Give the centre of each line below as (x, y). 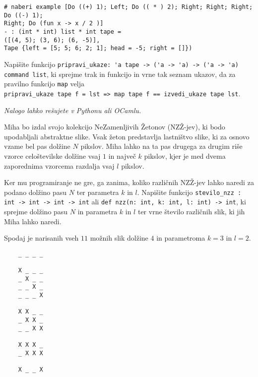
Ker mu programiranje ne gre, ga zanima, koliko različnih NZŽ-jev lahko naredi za (129, 182)
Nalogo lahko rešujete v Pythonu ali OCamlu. (73, 110)
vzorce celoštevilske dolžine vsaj (52, 156)
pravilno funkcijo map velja (44, 84)
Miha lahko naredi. (33, 221)
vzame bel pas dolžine (37, 146)
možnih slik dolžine (119, 238)
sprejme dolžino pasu (36, 212)
